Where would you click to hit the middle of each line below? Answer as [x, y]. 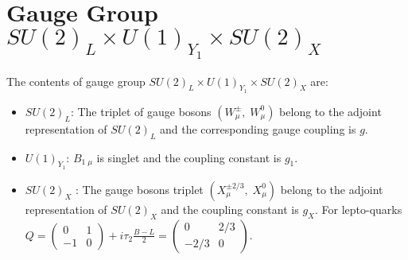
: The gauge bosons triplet [139, 189]
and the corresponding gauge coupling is [258, 128]
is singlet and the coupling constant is [189, 157]
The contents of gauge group [76, 81]
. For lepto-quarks [358, 209]
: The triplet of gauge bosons [141, 111]
